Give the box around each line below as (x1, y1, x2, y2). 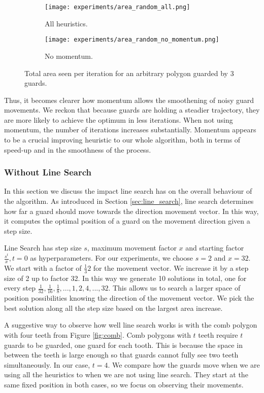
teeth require (198, 329, 238, 340)
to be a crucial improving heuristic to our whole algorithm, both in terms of (4, 134, 241, 145)
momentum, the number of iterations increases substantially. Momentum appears (4, 124, 256, 135)
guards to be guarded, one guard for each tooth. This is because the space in (4, 339, 243, 350)
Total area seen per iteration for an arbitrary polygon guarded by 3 (24, 67, 234, 78)
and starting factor (185, 242, 244, 253)
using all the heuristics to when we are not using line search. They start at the (4, 369, 248, 380)
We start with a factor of (4, 262, 82, 273)
